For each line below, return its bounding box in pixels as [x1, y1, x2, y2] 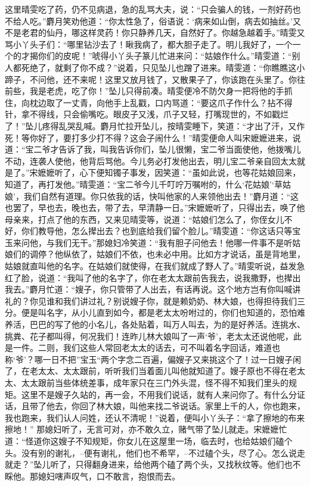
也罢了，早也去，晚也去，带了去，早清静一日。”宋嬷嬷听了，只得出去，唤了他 [5, 201, 305, 214]
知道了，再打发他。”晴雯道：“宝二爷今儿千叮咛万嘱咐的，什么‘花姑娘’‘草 [5, 177, 283, 190]
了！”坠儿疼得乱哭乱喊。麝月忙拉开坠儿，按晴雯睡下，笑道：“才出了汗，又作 [5, 119, 305, 132]
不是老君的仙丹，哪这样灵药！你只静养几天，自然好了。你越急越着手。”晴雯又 [5, 26, 305, 39]
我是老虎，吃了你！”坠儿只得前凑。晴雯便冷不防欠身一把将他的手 [29, 85, 284, 97]
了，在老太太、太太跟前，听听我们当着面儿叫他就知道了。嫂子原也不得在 [5, 364, 289, 377]
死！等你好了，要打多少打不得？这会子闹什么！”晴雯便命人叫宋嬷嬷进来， [5, 131, 293, 144]
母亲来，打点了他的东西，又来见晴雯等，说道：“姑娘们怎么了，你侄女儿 [5, 213, 284, 225]
